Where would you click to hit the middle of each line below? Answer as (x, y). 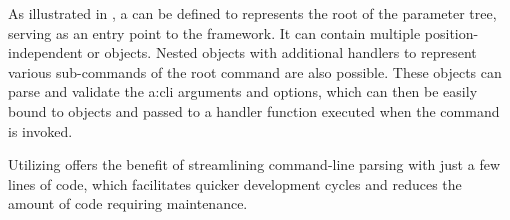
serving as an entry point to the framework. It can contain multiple (214, 32)
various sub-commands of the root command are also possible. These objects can (255, 71)
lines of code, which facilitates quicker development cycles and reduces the (235, 183)
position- (451, 32)
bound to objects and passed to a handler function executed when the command (254, 110)
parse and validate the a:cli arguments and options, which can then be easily (243, 91)
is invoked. (40, 130)
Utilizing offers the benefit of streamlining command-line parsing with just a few (254, 164)
